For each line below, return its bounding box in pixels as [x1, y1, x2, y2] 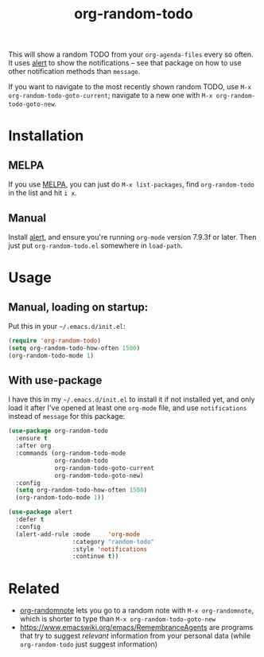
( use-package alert [8, 508, 73, 516]
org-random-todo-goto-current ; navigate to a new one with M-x [8, 91, 213, 100]
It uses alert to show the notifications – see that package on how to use [8, 58, 242, 68]
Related [8, 579, 60, 597]
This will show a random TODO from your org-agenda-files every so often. [8, 49, 254, 60]
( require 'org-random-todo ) [8, 337, 102, 345]
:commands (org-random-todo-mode [15, 449, 126, 458]
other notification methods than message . [8, 67, 141, 76]
